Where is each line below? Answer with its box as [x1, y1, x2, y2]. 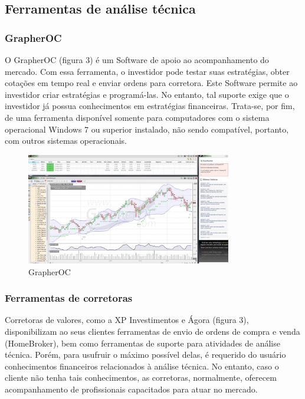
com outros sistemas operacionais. [5, 134, 127, 147]
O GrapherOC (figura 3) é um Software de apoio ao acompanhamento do [5, 54, 269, 65]
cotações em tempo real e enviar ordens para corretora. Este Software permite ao [5, 77, 298, 89]
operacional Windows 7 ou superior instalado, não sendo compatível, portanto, [5, 123, 289, 135]
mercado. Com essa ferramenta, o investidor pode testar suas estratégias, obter [5, 65, 290, 77]
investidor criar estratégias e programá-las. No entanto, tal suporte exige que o [5, 88, 289, 100]
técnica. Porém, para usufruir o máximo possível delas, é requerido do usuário [5, 348, 286, 361]
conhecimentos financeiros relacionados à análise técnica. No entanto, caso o [5, 360, 279, 372]
